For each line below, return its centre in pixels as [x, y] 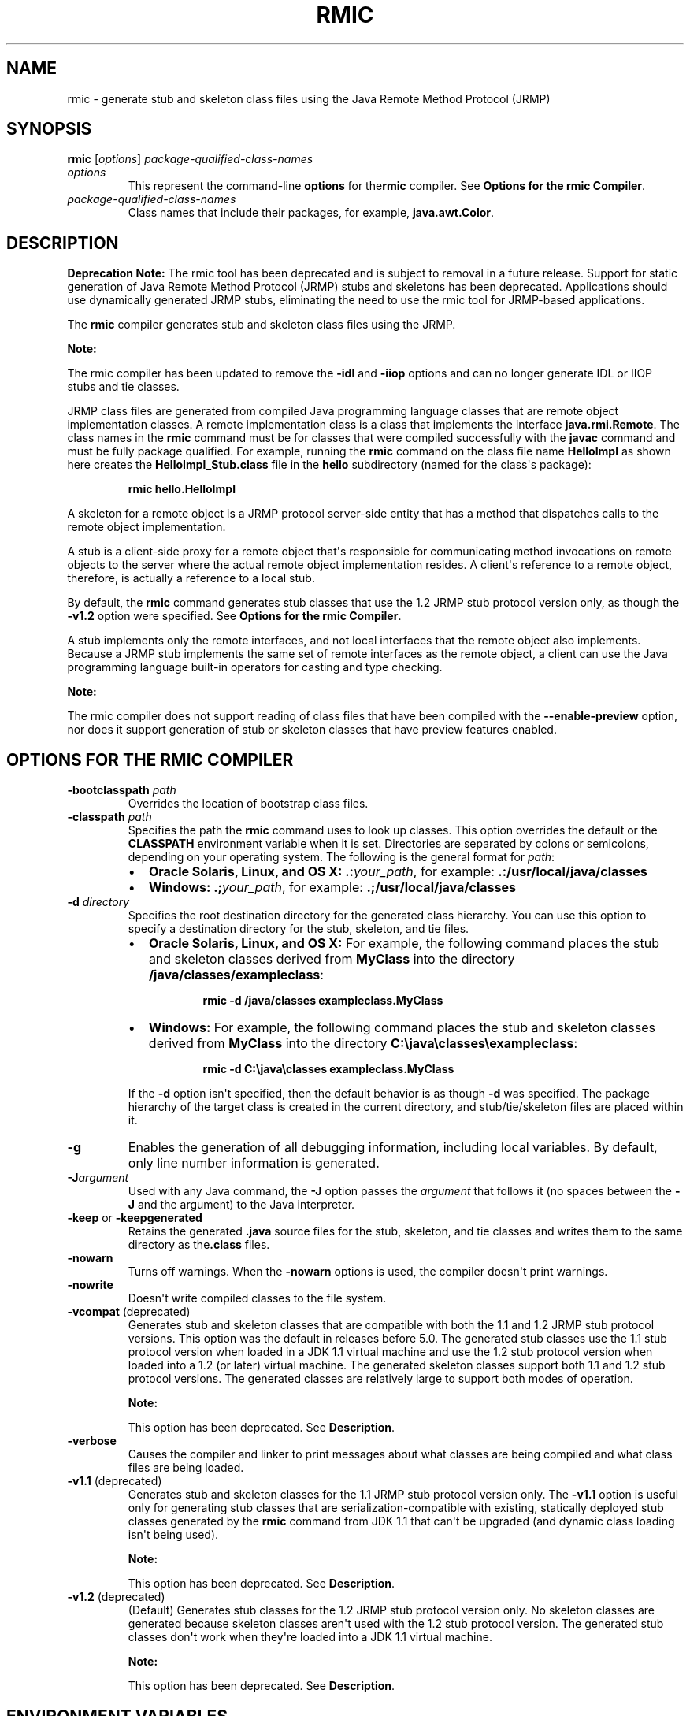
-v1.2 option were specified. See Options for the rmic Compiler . [234, 616]
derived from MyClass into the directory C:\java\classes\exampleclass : [363, 1044]
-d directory [98, 902]
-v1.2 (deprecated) [116, 1597]
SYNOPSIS [49, 129]
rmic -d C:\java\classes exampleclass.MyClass [328, 1069]
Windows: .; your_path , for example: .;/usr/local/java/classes [332, 888]
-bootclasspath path [122, 790]
